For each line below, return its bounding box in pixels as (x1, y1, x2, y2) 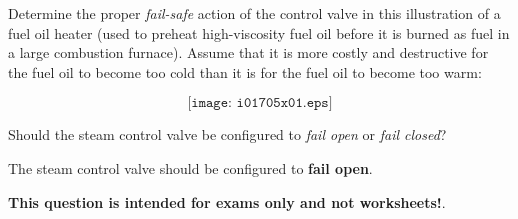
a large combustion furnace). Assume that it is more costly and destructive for (8, 42, 489, 63)
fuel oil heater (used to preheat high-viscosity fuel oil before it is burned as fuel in (8, 22, 510, 43)
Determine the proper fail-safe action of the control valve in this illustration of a (8, 3, 501, 23)
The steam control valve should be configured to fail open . (8, 157, 373, 178)
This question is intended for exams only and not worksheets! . (8, 191, 446, 212)
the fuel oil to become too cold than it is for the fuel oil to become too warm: (8, 61, 482, 82)
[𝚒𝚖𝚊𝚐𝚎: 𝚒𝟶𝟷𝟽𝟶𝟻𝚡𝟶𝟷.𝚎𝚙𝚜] (187, 96, 333, 111)
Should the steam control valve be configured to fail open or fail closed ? (8, 124, 447, 145)
